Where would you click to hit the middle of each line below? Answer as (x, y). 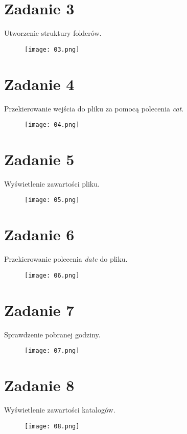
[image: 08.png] (52, 426)
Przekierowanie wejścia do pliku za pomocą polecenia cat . (94, 108)
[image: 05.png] (52, 200)
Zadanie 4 (39, 84)
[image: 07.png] (52, 351)
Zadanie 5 (39, 159)
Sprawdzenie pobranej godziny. (52, 334)
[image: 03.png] (52, 49)
